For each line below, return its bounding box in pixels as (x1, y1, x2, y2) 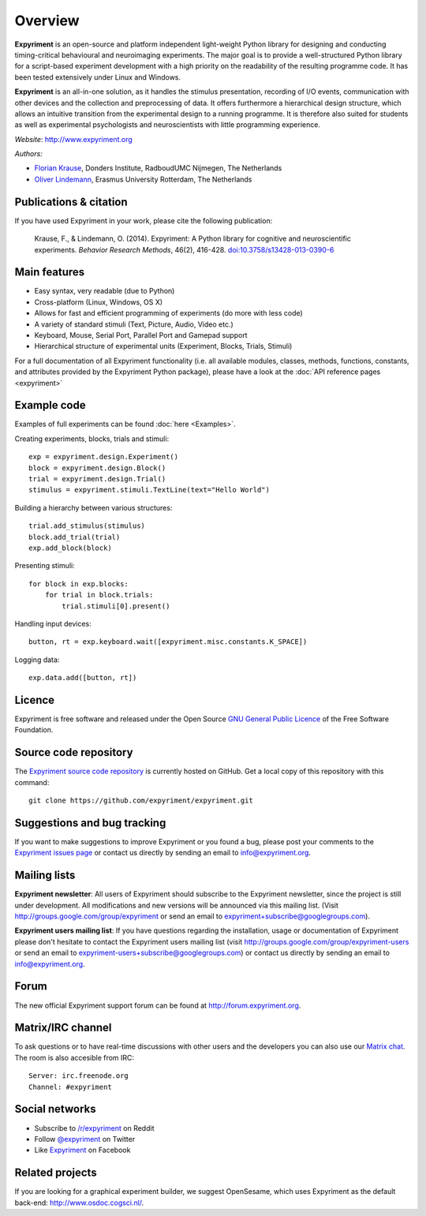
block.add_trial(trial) (28, 533, 121, 541)
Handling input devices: (14, 619, 92, 628)
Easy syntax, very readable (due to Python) (34, 286, 175, 296)
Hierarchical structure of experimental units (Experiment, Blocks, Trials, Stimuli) (34, 342, 293, 351)
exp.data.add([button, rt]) (28, 673, 137, 683)
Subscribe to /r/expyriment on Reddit (34, 1123, 155, 1132)
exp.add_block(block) (28, 543, 112, 552)
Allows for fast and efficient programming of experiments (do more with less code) (34, 309, 303, 318)
